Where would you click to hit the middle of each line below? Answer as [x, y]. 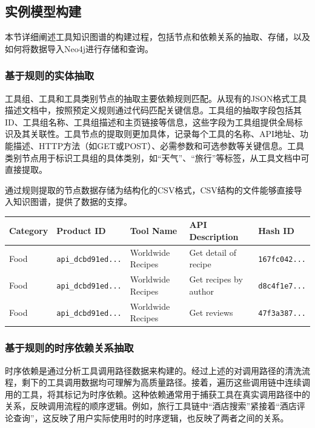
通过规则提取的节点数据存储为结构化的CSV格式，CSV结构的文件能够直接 [149, 189]
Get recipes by [216, 279]
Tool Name [154, 231]
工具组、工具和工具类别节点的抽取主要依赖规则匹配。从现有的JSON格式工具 [156, 98]
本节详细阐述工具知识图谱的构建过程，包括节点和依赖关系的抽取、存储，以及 [157, 37]
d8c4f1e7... [282, 286]
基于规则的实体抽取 [50, 75]
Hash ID [276, 231]
